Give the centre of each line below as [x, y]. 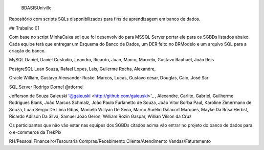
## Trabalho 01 [24, 28]
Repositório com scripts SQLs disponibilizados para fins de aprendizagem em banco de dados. [105, 19]
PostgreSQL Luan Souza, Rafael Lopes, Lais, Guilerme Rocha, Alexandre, [82, 69]
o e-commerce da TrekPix [35, 132]
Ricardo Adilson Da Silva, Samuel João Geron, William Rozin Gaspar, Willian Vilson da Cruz [100, 116]
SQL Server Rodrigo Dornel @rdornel [46, 87]
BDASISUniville [36, 8]
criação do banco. [27, 50]
